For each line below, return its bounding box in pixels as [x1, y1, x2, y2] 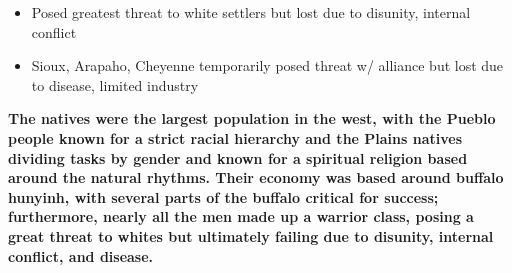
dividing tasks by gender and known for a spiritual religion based [8, 147, 468, 168]
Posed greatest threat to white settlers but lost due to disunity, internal [31, 2, 471, 22]
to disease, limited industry [31, 74, 199, 95]
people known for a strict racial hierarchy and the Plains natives [8, 127, 463, 148]
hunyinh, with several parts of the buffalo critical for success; [8, 186, 439, 207]
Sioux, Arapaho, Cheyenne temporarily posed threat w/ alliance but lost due [31, 55, 504, 76]
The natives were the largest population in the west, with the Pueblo [8, 108, 496, 129]
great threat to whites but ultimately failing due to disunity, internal [8, 225, 494, 246]
